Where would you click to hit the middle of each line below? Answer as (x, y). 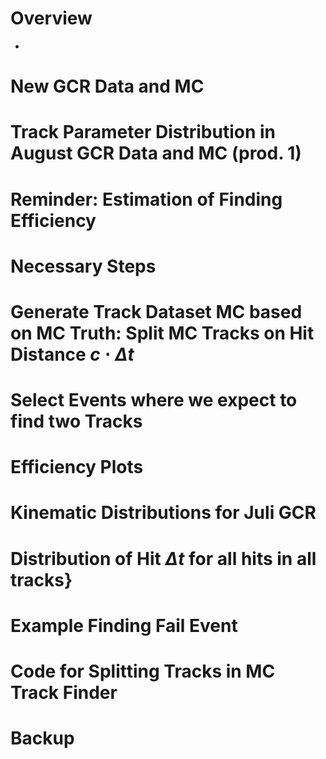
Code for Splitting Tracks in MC (143, 671)
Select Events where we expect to (154, 400)
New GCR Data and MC (107, 86)
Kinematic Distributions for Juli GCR (163, 513)
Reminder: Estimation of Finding (146, 199)
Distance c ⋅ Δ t (72, 354)
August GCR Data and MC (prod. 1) (156, 153)
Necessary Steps (83, 266)
